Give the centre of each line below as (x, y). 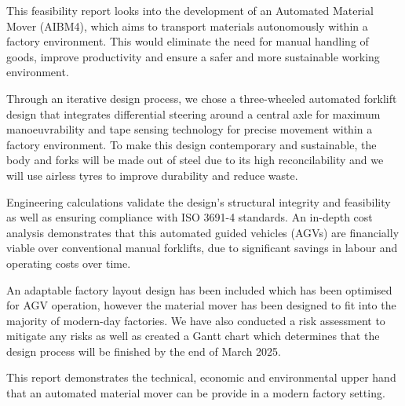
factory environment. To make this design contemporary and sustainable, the (192, 144)
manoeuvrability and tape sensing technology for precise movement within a (190, 129)
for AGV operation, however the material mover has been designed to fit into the (201, 305)
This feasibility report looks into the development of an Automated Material (190, 10)
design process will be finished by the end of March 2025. (144, 351)
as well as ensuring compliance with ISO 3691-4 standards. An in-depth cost (190, 217)
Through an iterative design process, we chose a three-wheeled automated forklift (202, 98)
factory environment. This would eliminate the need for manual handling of (188, 41)
